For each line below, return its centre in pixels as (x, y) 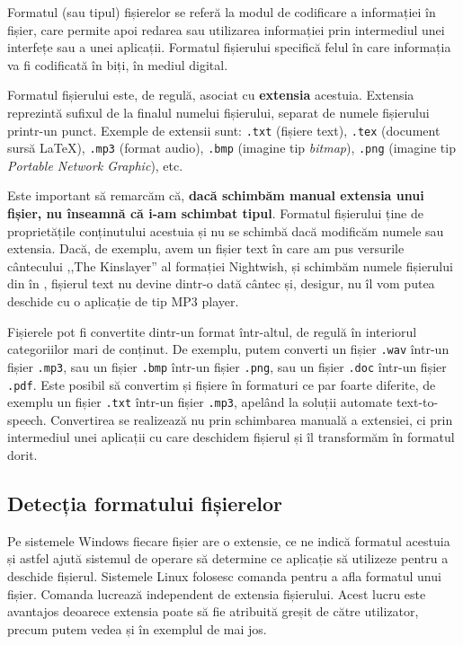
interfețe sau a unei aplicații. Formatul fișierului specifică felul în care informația (229, 47)
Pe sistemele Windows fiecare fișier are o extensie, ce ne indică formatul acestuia (229, 540)
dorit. (22, 455)
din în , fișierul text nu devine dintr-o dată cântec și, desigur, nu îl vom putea (221, 283)
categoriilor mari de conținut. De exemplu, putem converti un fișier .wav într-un (228, 349)
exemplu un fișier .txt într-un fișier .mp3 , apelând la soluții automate (200, 402)
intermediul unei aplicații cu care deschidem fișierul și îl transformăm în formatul (231, 437)
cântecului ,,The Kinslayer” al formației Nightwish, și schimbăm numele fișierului (230, 265)
